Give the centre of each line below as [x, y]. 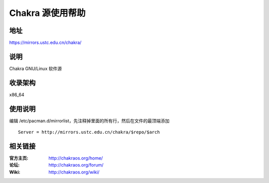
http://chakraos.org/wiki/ [74, 172]
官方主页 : [19, 158]
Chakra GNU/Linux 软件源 [36, 68]
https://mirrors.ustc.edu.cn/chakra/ [45, 43]
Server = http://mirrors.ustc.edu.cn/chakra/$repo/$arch [89, 132]
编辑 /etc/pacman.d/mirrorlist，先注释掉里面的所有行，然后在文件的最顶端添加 [89, 121]
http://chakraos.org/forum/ [76, 165]
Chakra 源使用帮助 [47, 13]
